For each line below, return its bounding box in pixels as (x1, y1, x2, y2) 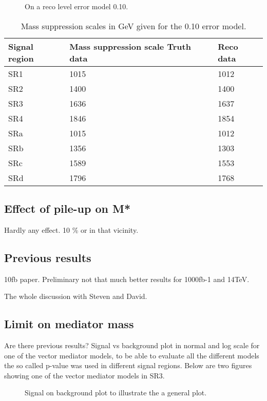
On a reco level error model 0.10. (25, 1, 128, 11)
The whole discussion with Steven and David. (4, 291, 147, 302)
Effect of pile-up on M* (4, 200, 131, 216)
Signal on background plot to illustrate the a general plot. (25, 387, 207, 398)
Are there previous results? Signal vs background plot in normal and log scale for (4, 339, 260, 350)
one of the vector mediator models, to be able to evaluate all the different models (4, 350, 259, 360)
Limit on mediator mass (4, 316, 134, 332)
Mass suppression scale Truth (69, 40, 191, 52)
